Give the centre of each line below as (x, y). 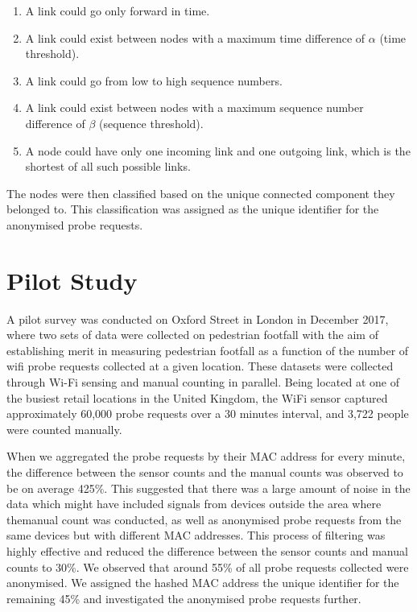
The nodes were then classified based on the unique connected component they (201, 193)
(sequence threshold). (151, 123)
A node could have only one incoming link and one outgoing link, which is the (218, 150)
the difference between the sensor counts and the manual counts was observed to (205, 472)
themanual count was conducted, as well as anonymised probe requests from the (204, 519)
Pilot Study (72, 280)
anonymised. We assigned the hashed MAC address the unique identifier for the (203, 583)
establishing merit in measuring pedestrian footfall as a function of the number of (208, 350)
